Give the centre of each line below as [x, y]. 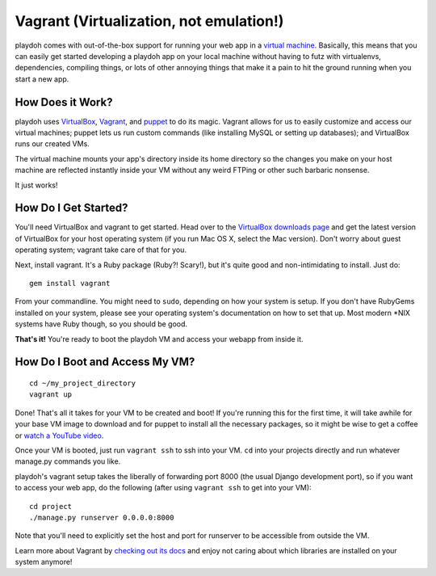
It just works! [36, 185]
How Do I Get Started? [71, 208]
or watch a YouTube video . [59, 435]
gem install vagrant [70, 284]
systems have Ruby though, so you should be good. [101, 324]
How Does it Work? [64, 102]
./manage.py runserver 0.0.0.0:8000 [102, 517]
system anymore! [44, 562]
